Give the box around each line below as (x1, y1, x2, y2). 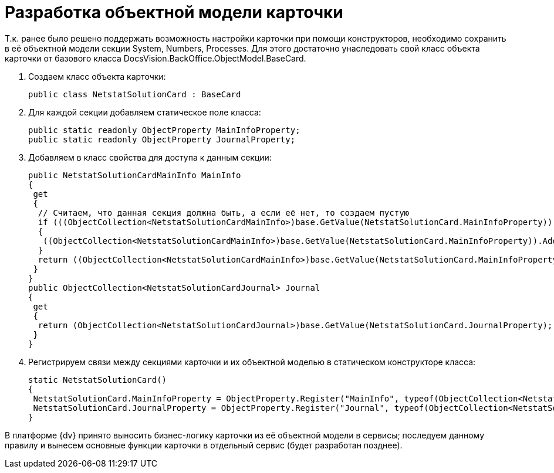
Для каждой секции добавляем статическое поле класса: (28, 107, 261, 117)
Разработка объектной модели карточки (5, 2, 343, 22)
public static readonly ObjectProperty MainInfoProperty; (28, 125, 300, 135)
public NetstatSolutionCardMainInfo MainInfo (28, 170, 241, 180)
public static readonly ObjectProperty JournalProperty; (28, 134, 296, 144)
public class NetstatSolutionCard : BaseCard (28, 89, 241, 99)
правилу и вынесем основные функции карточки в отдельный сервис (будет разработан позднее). (5, 440, 403, 450)
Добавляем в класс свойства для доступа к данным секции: (28, 152, 272, 162)
